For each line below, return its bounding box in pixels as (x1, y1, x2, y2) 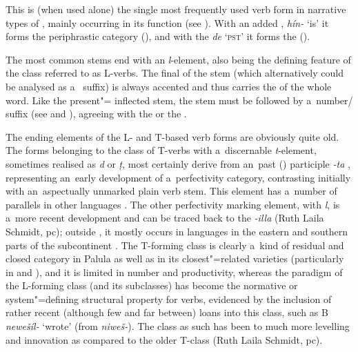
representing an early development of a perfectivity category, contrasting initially (6, 170, 351, 184)
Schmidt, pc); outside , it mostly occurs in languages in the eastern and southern (6, 224, 348, 238)
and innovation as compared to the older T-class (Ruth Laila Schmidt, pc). (6, 332, 323, 346)
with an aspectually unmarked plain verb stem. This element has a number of (6, 184, 337, 198)
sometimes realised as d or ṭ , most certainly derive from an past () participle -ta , (6, 156, 350, 170)
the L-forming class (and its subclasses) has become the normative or (6, 278, 298, 293)
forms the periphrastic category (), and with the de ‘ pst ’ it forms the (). (6, 29, 310, 43)
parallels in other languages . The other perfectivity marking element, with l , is (6, 197, 340, 211)
